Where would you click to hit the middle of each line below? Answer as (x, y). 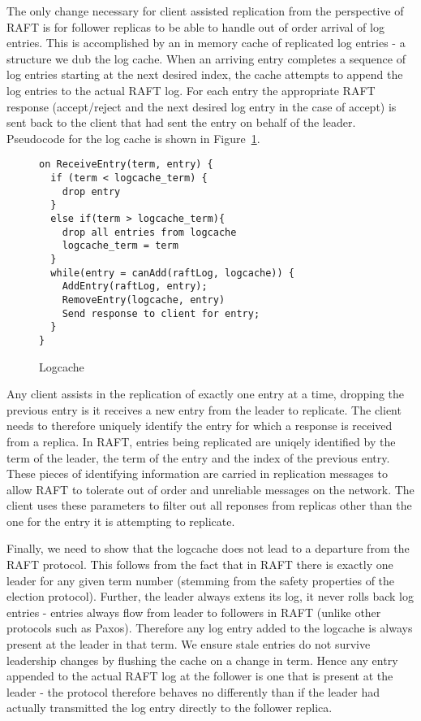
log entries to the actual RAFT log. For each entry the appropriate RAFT (191, 90)
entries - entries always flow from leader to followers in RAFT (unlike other (194, 612)
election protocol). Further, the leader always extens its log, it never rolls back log (210, 596)
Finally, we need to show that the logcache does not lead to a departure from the (208, 548)
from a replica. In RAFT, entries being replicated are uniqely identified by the (201, 441)
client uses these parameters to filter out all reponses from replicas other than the (209, 505)
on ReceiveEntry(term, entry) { (126, 165)
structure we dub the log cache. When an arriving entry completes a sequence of (206, 58)
